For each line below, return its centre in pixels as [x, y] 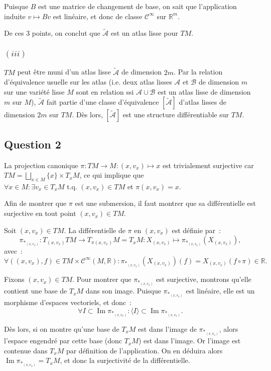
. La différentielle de [95, 230]
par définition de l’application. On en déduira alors [144, 350]
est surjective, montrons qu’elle [204, 279]
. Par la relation [198, 72]
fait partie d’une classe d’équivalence [103, 102]
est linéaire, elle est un [220, 291]
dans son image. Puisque [123, 291]
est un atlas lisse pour [144, 33]
